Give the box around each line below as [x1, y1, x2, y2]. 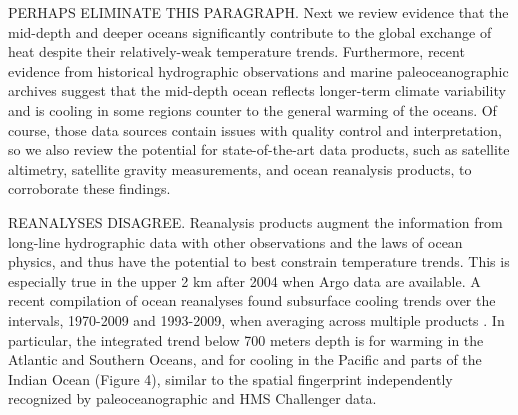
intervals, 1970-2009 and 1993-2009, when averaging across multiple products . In [8, 309, 505, 330]
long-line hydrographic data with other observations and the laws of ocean [8, 231, 463, 252]
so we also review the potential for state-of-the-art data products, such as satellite [8, 139, 510, 160]
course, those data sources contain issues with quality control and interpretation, [8, 119, 502, 140]
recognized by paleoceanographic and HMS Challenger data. [8, 388, 377, 409]
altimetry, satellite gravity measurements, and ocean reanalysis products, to [8, 158, 472, 179]
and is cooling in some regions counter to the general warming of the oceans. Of [8, 99, 497, 120]
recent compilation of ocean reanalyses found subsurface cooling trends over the [8, 290, 496, 311]
